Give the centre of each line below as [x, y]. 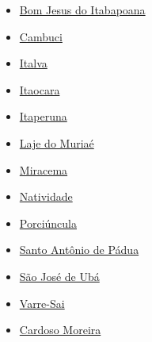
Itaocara [40, 89]
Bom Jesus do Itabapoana [82, 10]
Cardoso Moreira [60, 330]
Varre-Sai [42, 303]
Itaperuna [43, 116]
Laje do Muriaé [57, 142]
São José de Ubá [59, 276]
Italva [33, 63]
